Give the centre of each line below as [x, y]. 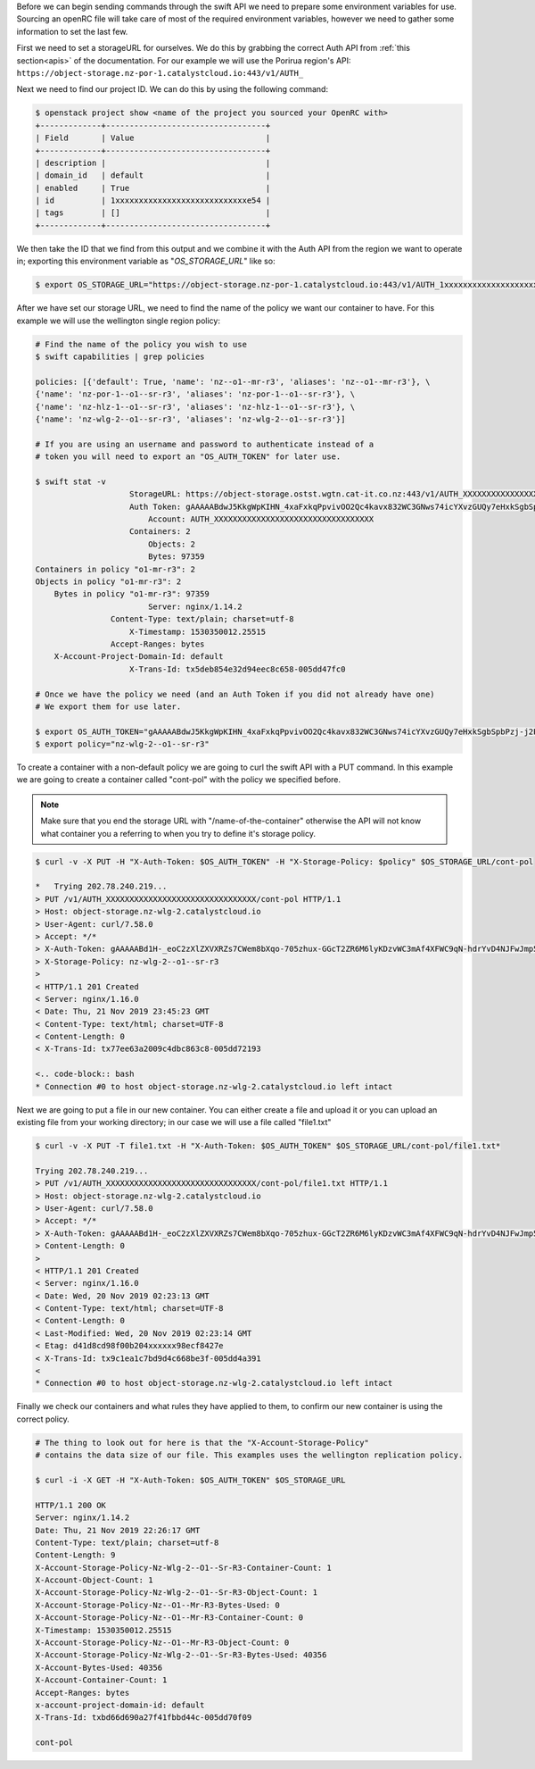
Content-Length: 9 [75, 1555]
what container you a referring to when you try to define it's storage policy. [178, 833]
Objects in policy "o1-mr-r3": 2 [108, 581]
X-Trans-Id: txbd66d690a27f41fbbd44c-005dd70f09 [144, 1718]
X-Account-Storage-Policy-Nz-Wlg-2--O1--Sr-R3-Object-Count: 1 [177, 1593]
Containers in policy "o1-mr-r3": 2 [115, 569]
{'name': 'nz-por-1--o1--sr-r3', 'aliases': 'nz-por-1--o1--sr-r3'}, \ [195, 394]
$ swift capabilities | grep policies [120, 356]
